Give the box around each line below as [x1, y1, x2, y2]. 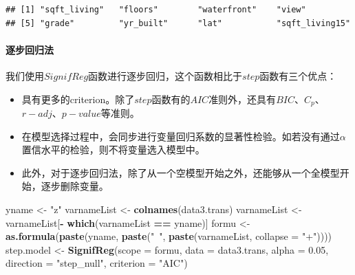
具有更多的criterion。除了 [21, 91, 135, 106]
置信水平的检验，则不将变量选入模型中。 [21, 142, 205, 157]
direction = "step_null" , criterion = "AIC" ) [6, 256, 188, 270]
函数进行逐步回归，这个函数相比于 [88, 68, 243, 82]
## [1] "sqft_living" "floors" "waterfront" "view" [6, 5, 306, 14]
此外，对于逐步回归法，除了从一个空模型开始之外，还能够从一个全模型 [21, 165, 340, 179]
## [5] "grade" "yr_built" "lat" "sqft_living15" [6, 18, 351, 28]
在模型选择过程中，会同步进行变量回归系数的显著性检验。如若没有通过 [21, 129, 340, 143]
